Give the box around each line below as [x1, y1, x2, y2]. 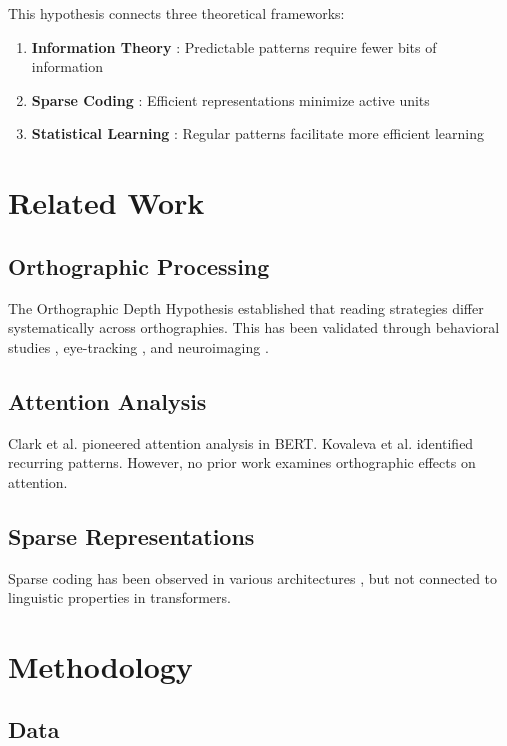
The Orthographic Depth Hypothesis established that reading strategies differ [8, 297, 484, 318]
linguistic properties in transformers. [8, 587, 231, 608]
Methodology [8, 645, 193, 686]
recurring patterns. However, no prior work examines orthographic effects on [8, 452, 476, 473]
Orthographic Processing [8, 250, 270, 281]
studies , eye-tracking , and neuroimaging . [8, 336, 269, 357]
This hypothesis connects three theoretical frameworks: [8, 3, 345, 23]
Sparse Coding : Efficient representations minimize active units [31, 89, 430, 110]
